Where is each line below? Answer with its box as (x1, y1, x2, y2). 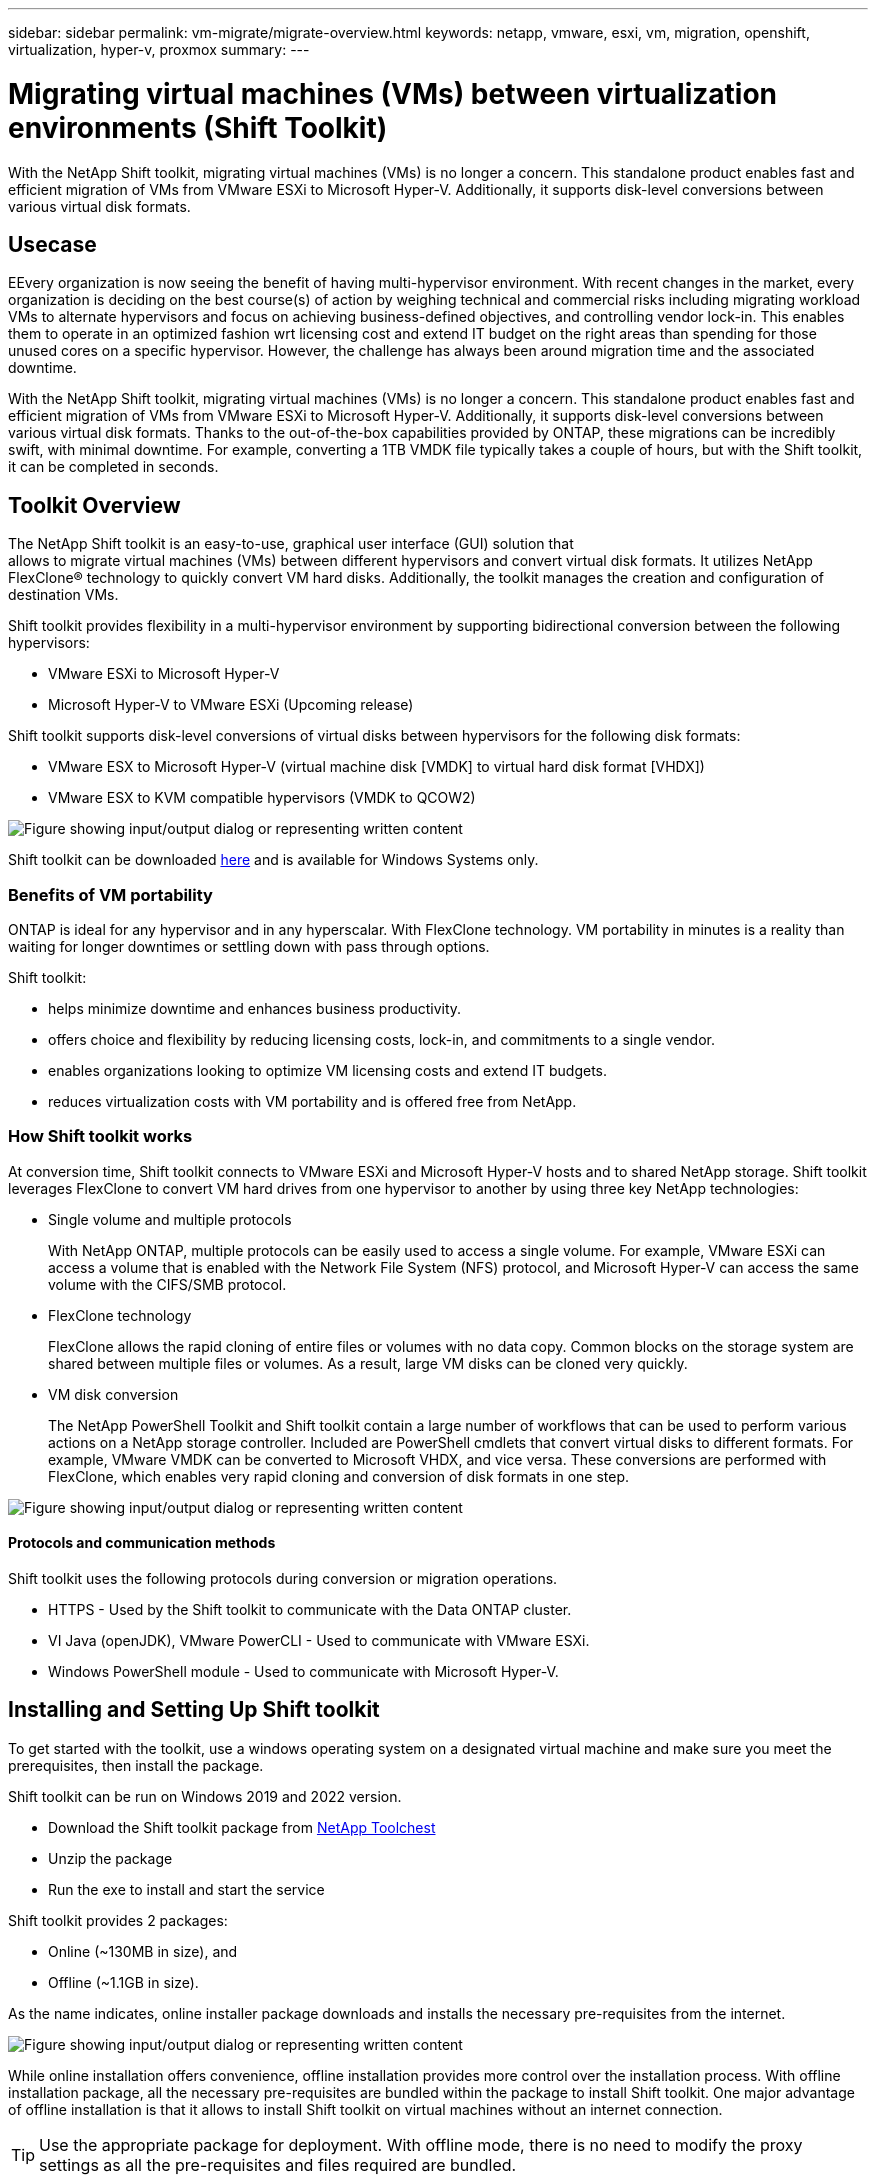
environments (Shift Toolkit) (8, 110, 388, 145)
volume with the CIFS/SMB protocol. (48, 1275, 287, 1293)
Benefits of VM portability (8, 884, 213, 905)
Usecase (8, 231, 97, 257)
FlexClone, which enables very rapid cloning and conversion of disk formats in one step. (48, 1467, 630, 1485)
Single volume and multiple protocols (48, 1210, 292, 1228)
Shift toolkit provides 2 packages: (8, 1911, 228, 1929)
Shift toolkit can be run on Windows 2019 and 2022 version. (8, 1787, 402, 1805)
